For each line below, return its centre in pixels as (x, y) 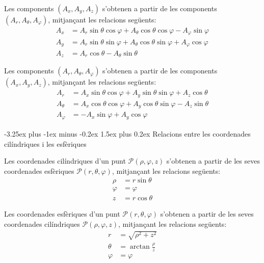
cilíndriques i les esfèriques (45, 143)
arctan (140, 247)
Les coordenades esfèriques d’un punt (62, 214)
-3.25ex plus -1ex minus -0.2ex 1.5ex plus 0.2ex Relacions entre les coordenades (127, 133)
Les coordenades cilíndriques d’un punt (65, 161)
